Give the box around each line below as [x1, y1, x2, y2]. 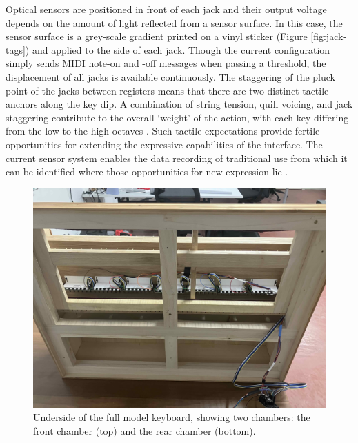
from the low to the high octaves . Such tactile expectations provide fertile [6, 124, 320, 138]
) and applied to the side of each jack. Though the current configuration [25, 42, 330, 57]
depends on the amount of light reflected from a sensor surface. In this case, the [6, 15, 343, 30]
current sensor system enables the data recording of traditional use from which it [6, 150, 348, 165]
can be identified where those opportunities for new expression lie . [6, 164, 288, 179]
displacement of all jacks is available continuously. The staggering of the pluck [6, 69, 335, 83]
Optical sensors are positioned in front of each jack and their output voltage [6, 2, 327, 16]
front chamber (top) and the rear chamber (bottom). [33, 423, 256, 437]
